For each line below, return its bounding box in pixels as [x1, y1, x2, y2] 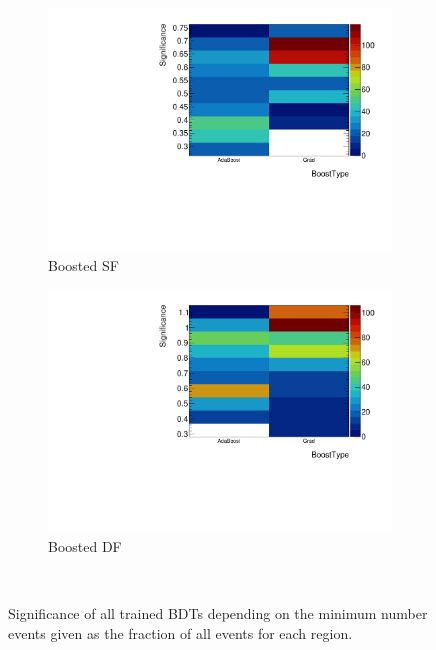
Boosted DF [48, 536, 122, 556]
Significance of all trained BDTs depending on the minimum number [8, 603, 428, 624]
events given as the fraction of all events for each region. [8, 622, 353, 643]
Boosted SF [48, 254, 119, 275]
